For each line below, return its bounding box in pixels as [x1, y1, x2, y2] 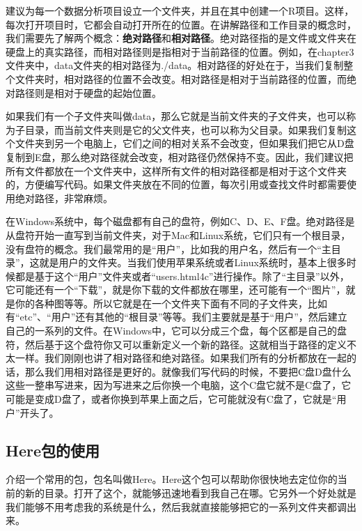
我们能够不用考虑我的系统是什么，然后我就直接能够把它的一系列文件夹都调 [6, 499, 347, 514]
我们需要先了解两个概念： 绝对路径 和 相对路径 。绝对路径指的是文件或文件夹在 [6, 31, 356, 45]
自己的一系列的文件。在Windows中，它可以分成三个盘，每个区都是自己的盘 [6, 323, 347, 338]
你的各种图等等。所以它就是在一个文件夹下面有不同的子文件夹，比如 [15, 295, 327, 310]
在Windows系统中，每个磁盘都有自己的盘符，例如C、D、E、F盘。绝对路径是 [6, 214, 355, 229]
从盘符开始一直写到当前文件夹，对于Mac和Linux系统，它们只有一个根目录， [6, 227, 351, 242]
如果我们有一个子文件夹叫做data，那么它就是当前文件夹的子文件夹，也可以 [6, 109, 347, 123]
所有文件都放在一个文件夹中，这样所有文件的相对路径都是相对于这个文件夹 [6, 163, 347, 178]
